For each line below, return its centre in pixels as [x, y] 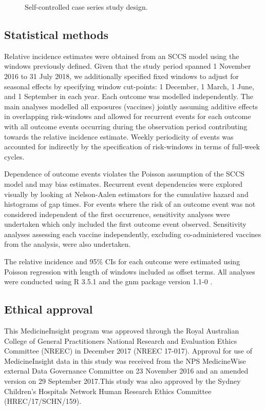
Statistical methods [56, 34]
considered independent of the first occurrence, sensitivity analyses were [117, 214]
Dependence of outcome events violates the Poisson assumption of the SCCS [124, 174]
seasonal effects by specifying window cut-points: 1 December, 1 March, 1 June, [129, 86]
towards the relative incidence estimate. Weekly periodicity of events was [119, 136]
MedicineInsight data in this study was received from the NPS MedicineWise [125, 360]
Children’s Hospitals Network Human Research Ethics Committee [108, 391]
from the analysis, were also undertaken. [68, 244]
